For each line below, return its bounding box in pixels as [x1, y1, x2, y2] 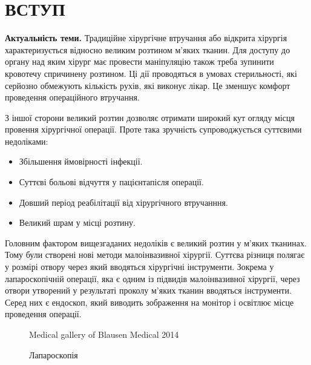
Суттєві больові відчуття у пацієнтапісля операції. [19, 176, 204, 188]
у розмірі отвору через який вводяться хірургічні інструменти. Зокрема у [5, 260, 274, 273]
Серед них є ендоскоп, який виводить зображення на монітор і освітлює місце [5, 295, 294, 308]
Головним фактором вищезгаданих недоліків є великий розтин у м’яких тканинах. [5, 236, 307, 249]
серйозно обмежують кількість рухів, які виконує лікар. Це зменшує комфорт [5, 79, 290, 91]
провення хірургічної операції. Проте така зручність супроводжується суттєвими [5, 123, 302, 136]
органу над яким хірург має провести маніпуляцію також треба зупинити [5, 55, 274, 68]
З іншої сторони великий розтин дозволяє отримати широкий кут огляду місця [5, 111, 295, 123]
